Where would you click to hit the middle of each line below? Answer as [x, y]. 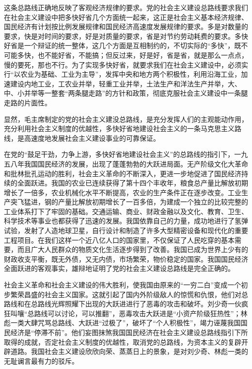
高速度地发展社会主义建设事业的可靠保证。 [92, 138]
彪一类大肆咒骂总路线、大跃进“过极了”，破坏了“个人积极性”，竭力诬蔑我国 [122, 323]
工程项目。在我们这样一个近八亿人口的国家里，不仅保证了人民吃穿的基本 [119, 240]
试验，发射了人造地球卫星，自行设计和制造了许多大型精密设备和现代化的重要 [126, 230]
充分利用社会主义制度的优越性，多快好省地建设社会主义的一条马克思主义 [119, 128]
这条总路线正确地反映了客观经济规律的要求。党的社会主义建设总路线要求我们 [126, 7]
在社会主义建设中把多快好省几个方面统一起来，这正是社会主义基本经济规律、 [126, 17]
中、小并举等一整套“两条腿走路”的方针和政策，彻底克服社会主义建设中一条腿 [126, 93]
